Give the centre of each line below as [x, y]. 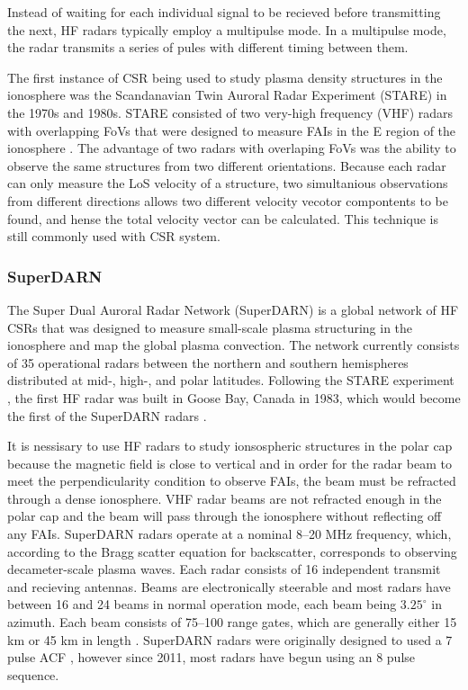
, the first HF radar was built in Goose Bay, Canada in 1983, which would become [234, 397]
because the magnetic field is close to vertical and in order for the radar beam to [229, 463]
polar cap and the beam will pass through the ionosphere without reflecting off [225, 516]
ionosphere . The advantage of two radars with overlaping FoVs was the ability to [232, 148]
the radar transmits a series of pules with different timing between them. [208, 47]
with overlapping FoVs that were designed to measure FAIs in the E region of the [232, 130]
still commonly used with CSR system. [114, 236]
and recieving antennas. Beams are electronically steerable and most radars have [229, 586]
